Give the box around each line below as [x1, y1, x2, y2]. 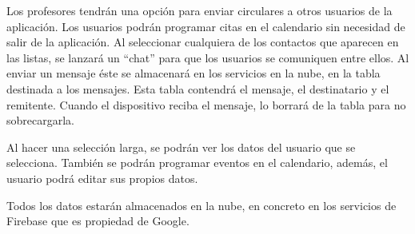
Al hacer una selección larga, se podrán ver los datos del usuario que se [6, 138, 356, 155]
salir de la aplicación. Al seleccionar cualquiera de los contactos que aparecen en [6, 34, 399, 50]
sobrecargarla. [6, 112, 74, 129]
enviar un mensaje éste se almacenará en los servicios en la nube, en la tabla [6, 65, 381, 81]
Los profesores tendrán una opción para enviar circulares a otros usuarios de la [6, 2, 393, 18]
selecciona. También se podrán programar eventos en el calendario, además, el [6, 154, 388, 171]
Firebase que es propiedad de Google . [6, 212, 190, 229]
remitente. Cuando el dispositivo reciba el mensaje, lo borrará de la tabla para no [6, 96, 406, 113]
